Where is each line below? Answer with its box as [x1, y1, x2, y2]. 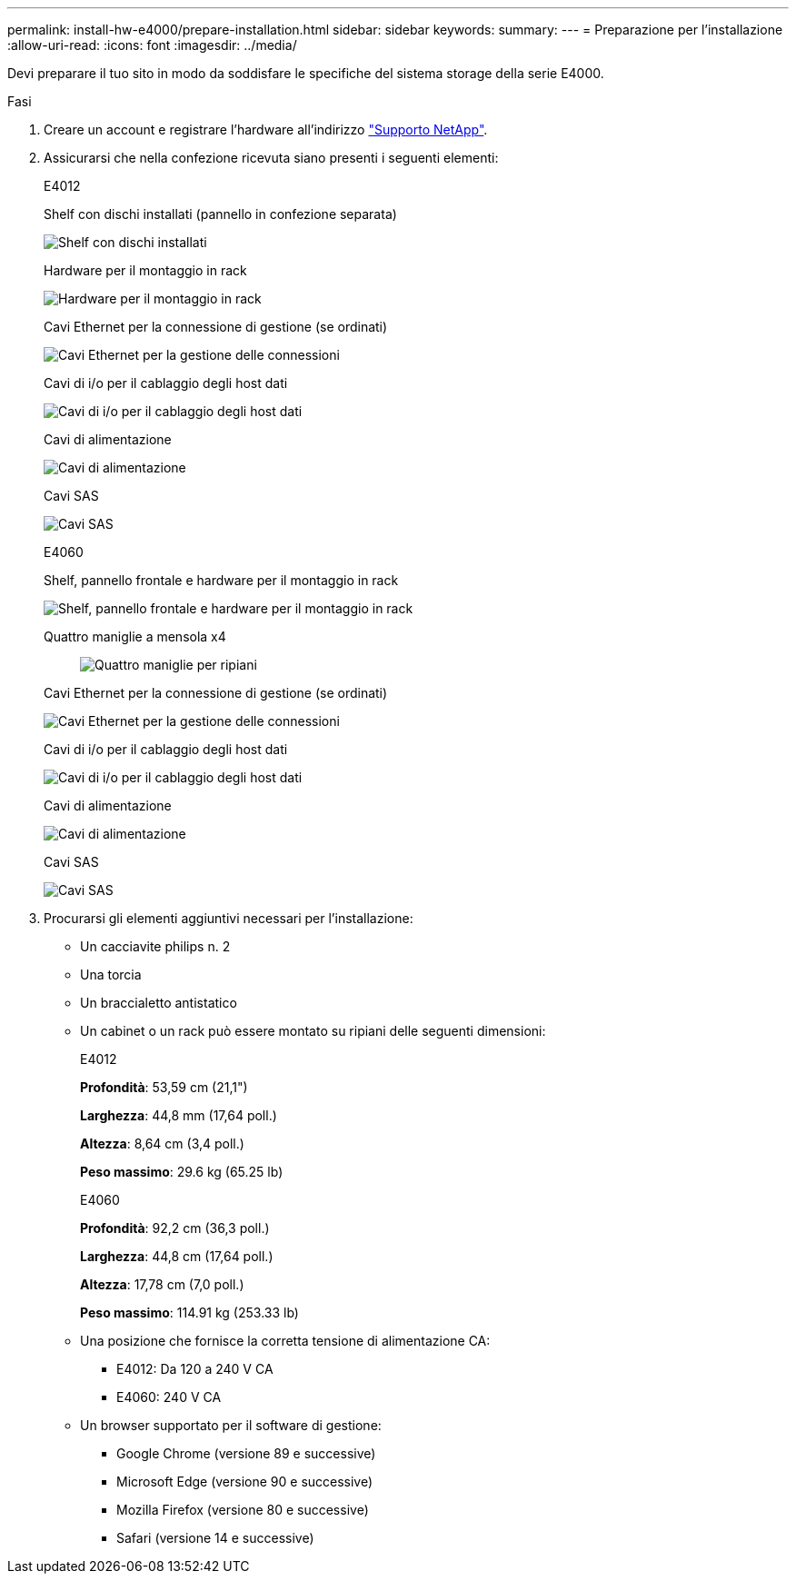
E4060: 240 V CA [116, 1389, 222, 1405]
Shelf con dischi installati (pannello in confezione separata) [44, 206, 397, 222]
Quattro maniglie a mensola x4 [44, 629, 226, 644]
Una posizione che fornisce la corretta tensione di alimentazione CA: [80, 1333, 491, 1348]
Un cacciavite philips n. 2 [80, 939, 231, 954]
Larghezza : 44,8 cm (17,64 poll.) [80, 1248, 274, 1264]
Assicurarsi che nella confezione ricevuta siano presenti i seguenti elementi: [44, 150, 499, 165]
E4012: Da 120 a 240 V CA [116, 1361, 274, 1377]
